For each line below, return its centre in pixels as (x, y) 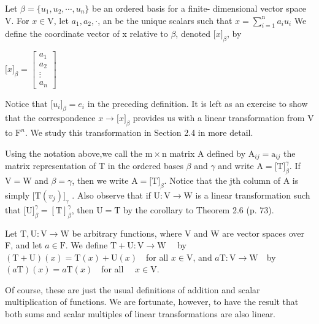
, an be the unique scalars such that (165, 20)
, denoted (193, 34)
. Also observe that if (111, 195)
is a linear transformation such (253, 195)
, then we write (100, 180)
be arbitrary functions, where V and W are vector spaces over (188, 233)
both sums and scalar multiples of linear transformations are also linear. (140, 314)
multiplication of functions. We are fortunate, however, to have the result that (152, 302)
